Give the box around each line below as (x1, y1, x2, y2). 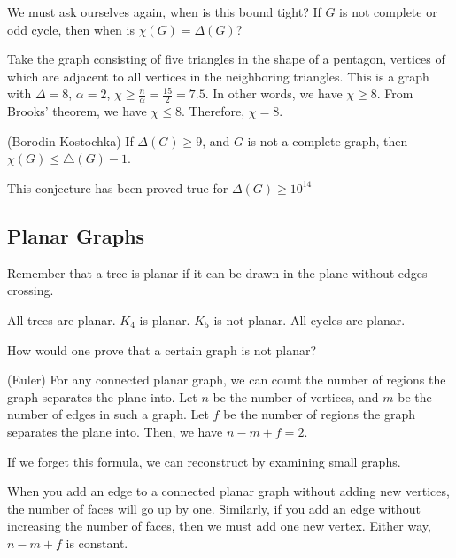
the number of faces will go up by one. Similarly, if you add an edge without (7, 499, 421, 517)
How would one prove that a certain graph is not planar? (7, 340, 317, 359)
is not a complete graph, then (247, 131, 408, 150)
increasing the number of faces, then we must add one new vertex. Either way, (7, 516, 431, 535)
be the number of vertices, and (213, 387, 379, 406)
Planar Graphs (7, 221, 145, 249)
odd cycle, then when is (7, 19, 135, 38)
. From (376, 84, 413, 103)
